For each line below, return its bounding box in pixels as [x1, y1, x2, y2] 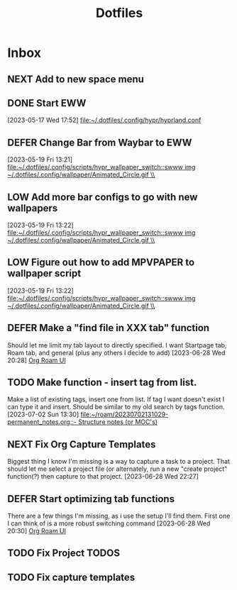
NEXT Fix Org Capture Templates [7, 438, 156, 450]
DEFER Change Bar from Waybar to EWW [7, 136, 192, 148]
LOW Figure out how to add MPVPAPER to [7, 257, 195, 269]
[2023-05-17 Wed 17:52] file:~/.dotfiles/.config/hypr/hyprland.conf [7, 116, 202, 125]
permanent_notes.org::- [7, 418, 77, 426]
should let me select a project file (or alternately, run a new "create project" [7, 464, 228, 473]
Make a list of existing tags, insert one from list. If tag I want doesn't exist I [7, 395, 225, 403]
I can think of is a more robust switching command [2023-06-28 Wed [7, 519, 211, 528]
